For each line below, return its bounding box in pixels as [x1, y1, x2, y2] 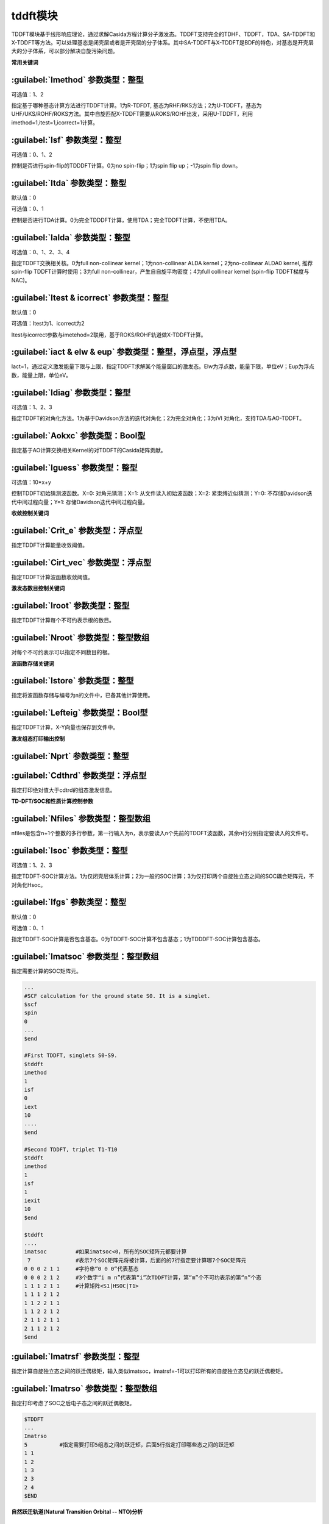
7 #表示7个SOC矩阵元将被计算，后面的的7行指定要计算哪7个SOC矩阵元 [27, 1256, 247, 1264]
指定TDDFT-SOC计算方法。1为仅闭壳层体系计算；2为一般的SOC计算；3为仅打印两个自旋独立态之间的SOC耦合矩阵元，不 [11, 872, 314, 880]
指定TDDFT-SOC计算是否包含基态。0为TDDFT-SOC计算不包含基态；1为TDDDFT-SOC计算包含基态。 [11, 936, 264, 943]
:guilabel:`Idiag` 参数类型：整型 [11, 387, 131, 397]
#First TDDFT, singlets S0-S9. [24, 1052, 118, 1059]
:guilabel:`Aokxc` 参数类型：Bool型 [11, 430, 146, 441]
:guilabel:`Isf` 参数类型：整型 [11, 135, 122, 145]
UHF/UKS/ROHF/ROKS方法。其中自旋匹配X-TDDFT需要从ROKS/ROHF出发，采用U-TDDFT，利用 [11, 110, 253, 118]
